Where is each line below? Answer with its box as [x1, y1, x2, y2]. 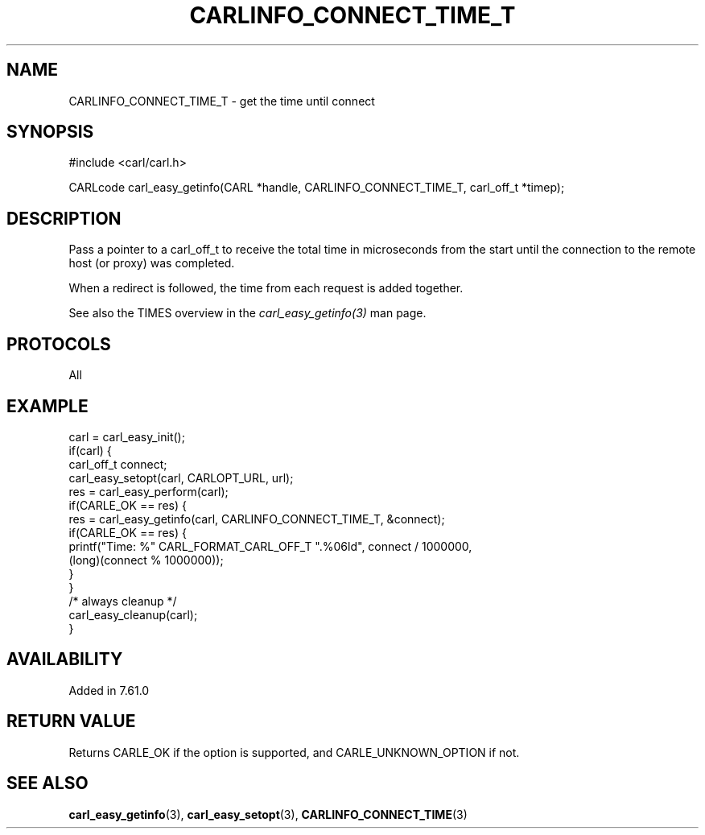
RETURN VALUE [6, 711, 136, 732]
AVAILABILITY [6, 649, 123, 670]
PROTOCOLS [6, 333, 111, 354]
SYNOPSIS [6, 122, 94, 143]
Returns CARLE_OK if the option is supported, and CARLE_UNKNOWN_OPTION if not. [68, 745, 520, 759]
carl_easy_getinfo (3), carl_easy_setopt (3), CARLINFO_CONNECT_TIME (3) [68, 807, 468, 821]
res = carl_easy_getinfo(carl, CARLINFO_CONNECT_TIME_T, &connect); [68, 511, 445, 526]
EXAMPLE [6, 395, 89, 416]
